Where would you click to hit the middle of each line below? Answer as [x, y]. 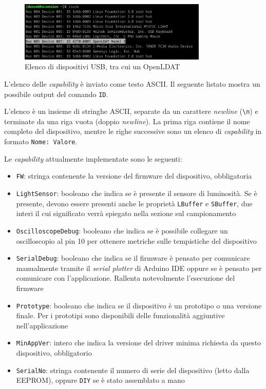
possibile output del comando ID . [56, 94]
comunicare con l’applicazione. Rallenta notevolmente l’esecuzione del [126, 278]
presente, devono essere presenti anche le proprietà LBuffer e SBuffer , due [134, 203]
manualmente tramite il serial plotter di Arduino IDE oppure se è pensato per [139, 268]
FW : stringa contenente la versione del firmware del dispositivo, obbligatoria [134, 176]
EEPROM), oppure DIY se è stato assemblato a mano [100, 380]
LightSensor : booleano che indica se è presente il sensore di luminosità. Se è [137, 193]
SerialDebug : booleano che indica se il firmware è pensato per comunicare [133, 258]
